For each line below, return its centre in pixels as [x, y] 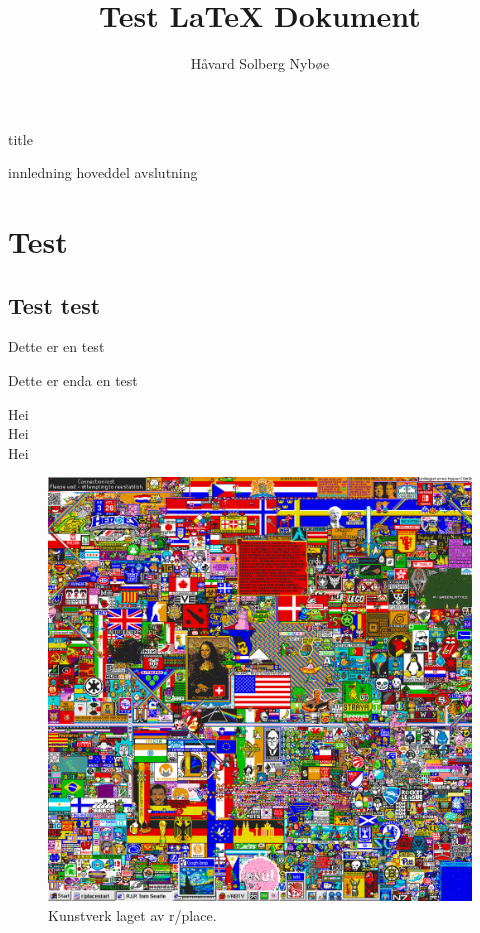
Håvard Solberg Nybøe [260, 63]
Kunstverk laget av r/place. [132, 915]
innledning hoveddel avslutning [103, 172]
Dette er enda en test [73, 380]
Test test [54, 304]
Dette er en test [56, 346]
